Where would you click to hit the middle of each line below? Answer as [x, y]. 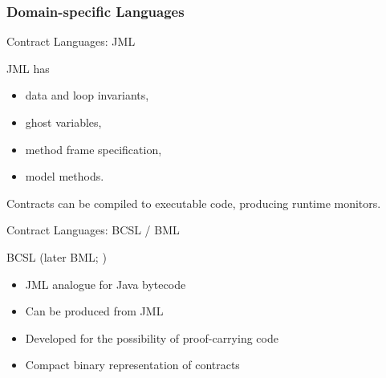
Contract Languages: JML [71, 41]
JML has [28, 68]
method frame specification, [93, 149]
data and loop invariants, [87, 95]
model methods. [65, 176]
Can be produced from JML [94, 311]
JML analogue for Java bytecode [106, 284]
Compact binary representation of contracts [132, 365]
